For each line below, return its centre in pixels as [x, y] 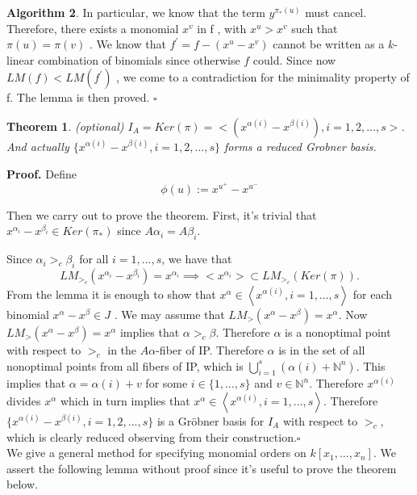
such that [315, 28]
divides [24, 400]
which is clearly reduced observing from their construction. [152, 436]
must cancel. [336, 12]
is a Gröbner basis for [211, 420]
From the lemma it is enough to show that [111, 294]
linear [21, 59]
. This [371, 365]
